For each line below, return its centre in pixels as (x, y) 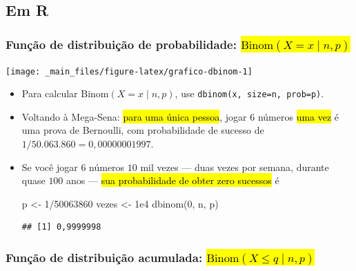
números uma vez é (298, 116)
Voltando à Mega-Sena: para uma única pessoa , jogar (134, 116)
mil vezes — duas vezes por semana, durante (235, 167)
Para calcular (50, 93)
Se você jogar (50, 167)
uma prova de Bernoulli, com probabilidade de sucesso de (143, 130)
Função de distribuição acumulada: (104, 257)
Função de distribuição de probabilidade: (121, 44)
